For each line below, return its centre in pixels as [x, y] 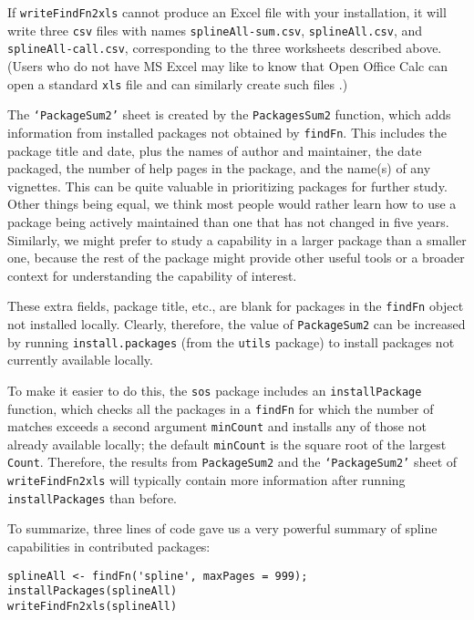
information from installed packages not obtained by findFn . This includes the [227, 132]
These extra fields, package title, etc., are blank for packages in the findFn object [236, 306]
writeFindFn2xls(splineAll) [93, 606]
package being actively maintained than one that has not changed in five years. [228, 221]
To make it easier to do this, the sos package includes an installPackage [215, 390]
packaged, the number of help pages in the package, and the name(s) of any [219, 168]
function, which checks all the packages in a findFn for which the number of [221, 408]
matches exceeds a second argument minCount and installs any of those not [217, 426]
